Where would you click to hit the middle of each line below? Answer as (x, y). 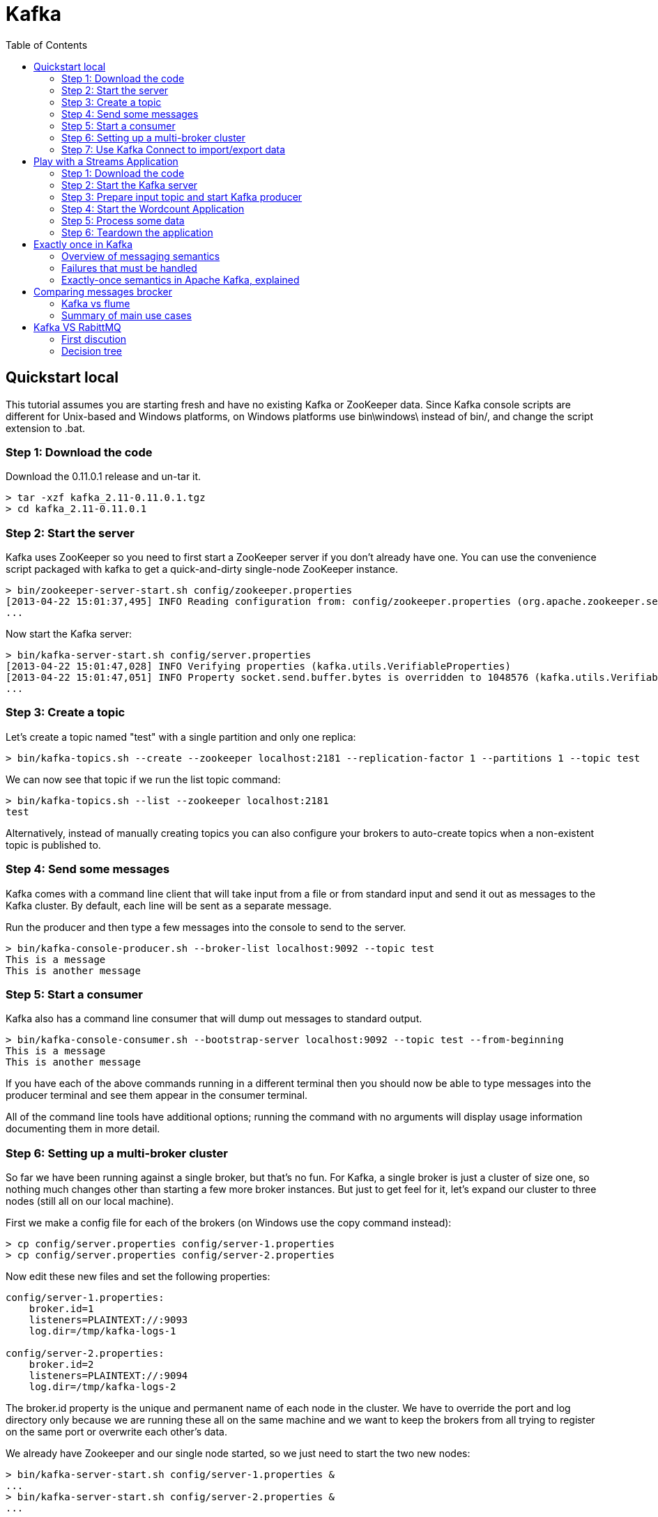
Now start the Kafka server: (69, 634)
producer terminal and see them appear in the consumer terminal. (157, 1095)
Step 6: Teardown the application (137, 232)
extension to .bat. (46, 428)
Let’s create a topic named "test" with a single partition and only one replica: (181, 737)
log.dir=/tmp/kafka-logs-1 (102, 1331)
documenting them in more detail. (83, 1129)
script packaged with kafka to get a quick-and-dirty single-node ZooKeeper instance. (202, 569)
